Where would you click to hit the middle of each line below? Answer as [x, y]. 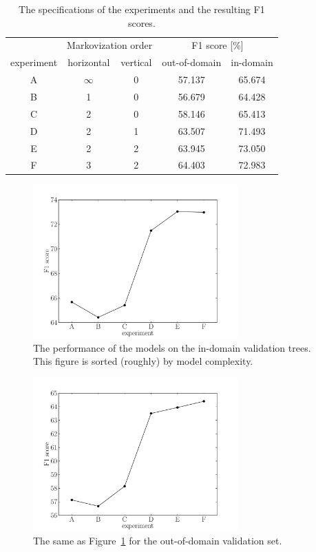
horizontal [89, 62]
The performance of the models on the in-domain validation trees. [172, 347]
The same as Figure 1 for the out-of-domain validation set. [158, 540]
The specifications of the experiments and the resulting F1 [142, 9]
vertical [136, 62]
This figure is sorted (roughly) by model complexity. [143, 361]
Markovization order [110, 45]
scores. [141, 22]
